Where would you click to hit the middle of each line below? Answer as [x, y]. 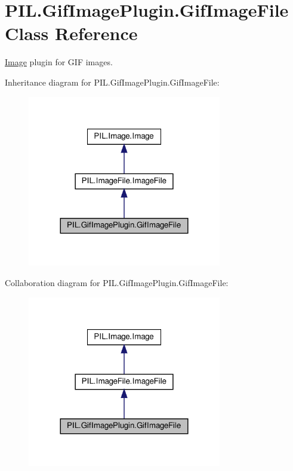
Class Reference [71, 33]
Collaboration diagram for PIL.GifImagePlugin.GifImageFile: [117, 282]
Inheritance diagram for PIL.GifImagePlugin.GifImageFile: [112, 82]
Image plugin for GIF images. [59, 62]
